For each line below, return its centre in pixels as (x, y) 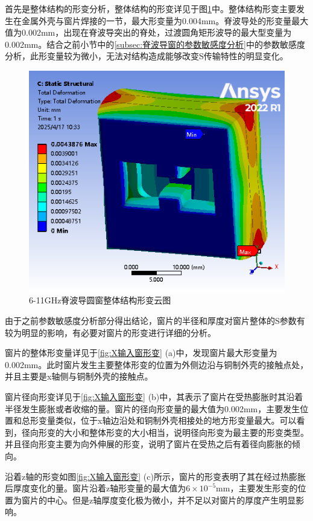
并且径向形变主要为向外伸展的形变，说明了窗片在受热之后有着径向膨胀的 (148, 444)
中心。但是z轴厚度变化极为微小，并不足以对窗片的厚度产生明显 (171, 500)
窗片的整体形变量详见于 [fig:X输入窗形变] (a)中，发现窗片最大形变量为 (141, 353)
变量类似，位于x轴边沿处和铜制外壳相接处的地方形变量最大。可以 (167, 420)
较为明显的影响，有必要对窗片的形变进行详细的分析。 (110, 332)
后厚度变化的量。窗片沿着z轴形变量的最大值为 (96, 488)
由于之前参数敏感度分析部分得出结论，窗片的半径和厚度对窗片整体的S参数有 (155, 320)
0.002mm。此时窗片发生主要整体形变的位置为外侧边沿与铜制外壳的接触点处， (157, 364)
